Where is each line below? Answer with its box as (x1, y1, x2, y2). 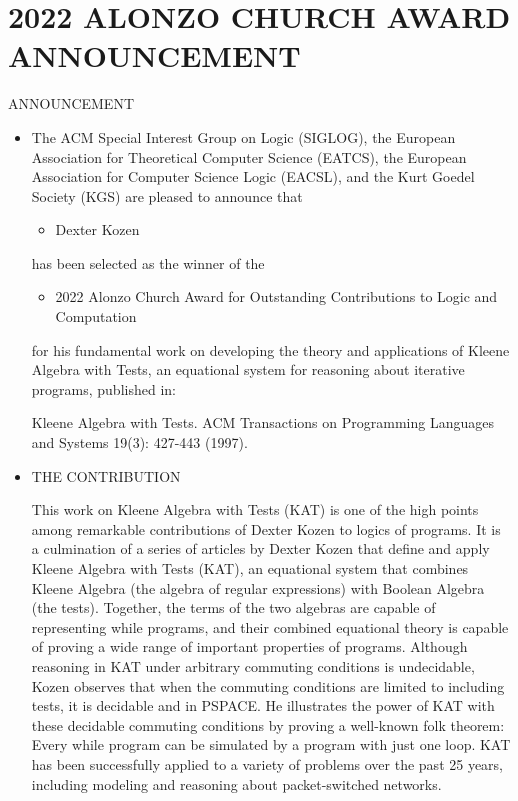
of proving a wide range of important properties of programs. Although (31, 636, 468, 657)
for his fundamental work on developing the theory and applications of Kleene (31, 339, 510, 360)
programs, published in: (31, 378, 176, 399)
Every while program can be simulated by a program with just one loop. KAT (31, 734, 511, 755)
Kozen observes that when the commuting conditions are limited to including (31, 675, 505, 696)
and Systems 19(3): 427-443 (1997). (31, 432, 248, 453)
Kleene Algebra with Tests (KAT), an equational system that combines (31, 558, 469, 578)
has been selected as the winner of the (31, 252, 265, 273)
